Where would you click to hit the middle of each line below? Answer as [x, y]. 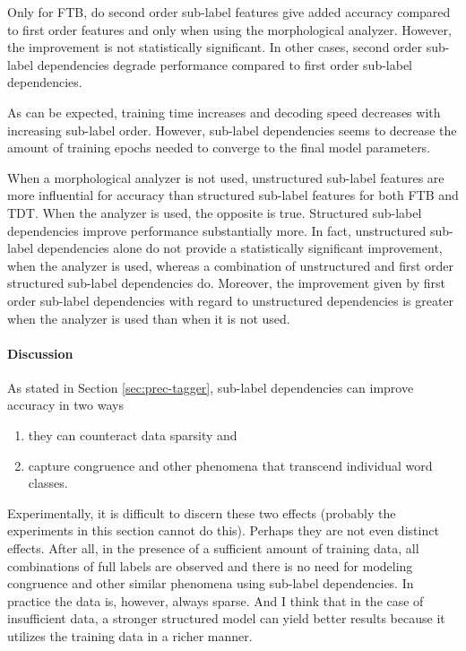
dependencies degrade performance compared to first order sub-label [225, 64]
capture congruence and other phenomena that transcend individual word [230, 465]
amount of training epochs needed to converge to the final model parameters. [219, 148]
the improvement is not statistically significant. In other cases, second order [215, 47]
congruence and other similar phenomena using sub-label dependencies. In [211, 583]
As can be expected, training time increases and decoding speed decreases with [224, 112]
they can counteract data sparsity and [133, 435]
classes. [48, 483]
